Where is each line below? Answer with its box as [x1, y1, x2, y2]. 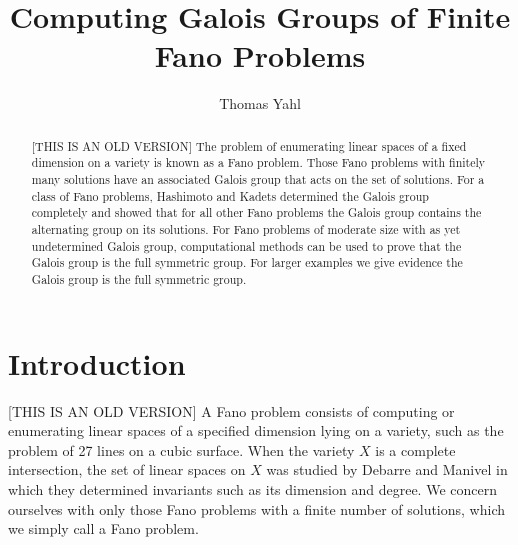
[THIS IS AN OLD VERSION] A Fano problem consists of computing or [8, 400, 455, 421]
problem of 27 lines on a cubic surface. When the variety [8, 439, 355, 460]
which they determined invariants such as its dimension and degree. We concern [8, 478, 497, 499]
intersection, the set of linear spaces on [8, 459, 246, 480]
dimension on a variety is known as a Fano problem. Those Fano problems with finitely [31, 154, 486, 171]
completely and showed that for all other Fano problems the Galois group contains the [31, 204, 482, 221]
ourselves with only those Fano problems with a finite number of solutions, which [8, 498, 506, 519]
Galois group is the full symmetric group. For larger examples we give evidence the [31, 254, 463, 271]
